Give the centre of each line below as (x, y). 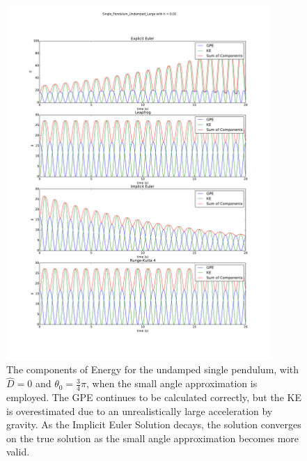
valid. (18, 452)
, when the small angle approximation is (172, 383)
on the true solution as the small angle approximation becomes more (153, 438)
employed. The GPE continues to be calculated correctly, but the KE (154, 397)
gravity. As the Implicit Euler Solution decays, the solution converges (154, 424)
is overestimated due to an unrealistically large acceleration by (140, 411)
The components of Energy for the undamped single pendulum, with (153, 369)
